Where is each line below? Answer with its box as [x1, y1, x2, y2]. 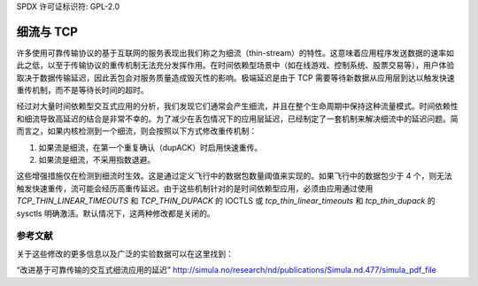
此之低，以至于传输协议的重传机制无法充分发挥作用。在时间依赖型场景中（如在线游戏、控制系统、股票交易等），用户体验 [16, 60, 455, 71]
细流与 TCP [16, 24, 79, 39]
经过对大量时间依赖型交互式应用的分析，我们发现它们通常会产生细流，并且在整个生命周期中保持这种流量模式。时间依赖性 [16, 101, 459, 112]
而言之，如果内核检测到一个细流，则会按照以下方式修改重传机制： [16, 126, 257, 136]
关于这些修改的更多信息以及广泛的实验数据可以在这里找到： [16, 248, 234, 259]
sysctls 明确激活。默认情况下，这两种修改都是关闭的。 [16, 208, 215, 219]
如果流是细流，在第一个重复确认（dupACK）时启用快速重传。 [38, 142, 263, 152]
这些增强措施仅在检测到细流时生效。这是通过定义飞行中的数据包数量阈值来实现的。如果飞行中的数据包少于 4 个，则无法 [16, 171, 452, 182]
